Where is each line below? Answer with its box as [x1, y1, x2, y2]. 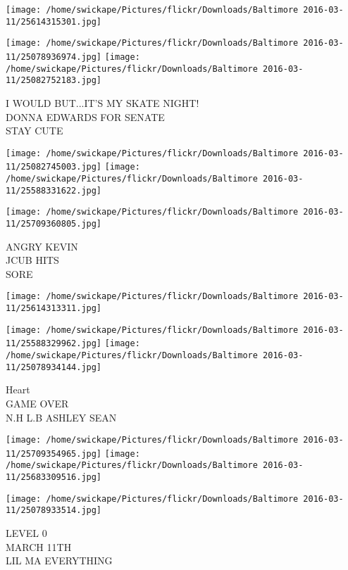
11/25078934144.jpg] [6, 362, 102, 372]
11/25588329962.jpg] [6, 338, 102, 349]
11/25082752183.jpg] [6, 75, 102, 86]
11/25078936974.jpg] [6, 51, 102, 62]
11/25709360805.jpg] [6, 219, 102, 229]
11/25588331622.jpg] [6, 185, 102, 196]
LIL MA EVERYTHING [6, 553, 113, 568]
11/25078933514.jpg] [6, 505, 102, 516]
